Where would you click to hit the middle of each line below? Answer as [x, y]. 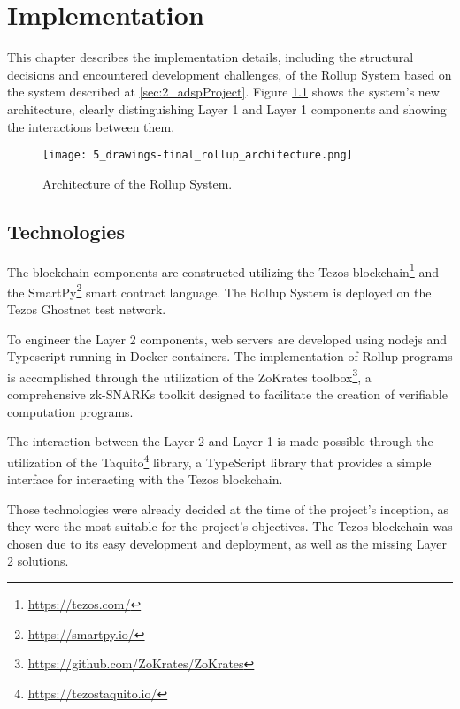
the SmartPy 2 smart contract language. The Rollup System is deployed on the [219, 290]
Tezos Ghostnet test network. [87, 309]
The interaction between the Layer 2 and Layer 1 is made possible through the [220, 441]
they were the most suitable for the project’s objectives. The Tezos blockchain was [230, 526]
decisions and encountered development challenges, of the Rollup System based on [230, 74]
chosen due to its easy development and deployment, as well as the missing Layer [227, 543]
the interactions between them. [91, 126]
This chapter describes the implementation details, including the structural [211, 57]
